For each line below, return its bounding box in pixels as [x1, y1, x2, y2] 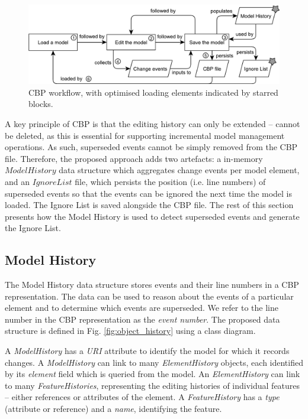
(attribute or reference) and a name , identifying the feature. [5, 402, 222, 415]
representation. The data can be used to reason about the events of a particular [5, 290, 294, 302]
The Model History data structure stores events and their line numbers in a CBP [5, 278, 299, 291]
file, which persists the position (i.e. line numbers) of [75, 175, 266, 187]
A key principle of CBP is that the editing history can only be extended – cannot [5, 117, 300, 129]
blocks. [28, 98, 53, 110]
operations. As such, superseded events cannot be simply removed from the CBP [5, 141, 298, 153]
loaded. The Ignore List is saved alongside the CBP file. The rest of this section [5, 199, 294, 211]
